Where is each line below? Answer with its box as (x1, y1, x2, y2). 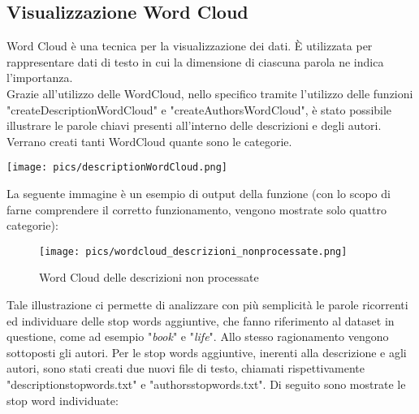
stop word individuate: (6, 391, 119, 408)
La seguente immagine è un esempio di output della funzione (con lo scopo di (6, 185, 391, 202)
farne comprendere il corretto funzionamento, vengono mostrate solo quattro (6, 201, 387, 218)
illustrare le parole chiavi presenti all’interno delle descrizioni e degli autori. (6, 117, 382, 134)
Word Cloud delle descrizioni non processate (39, 269, 259, 286)
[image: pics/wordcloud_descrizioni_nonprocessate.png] (39, 245, 348, 257)
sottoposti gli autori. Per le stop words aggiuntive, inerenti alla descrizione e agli (6, 343, 407, 360)
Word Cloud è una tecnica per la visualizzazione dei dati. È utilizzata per (6, 37, 373, 54)
